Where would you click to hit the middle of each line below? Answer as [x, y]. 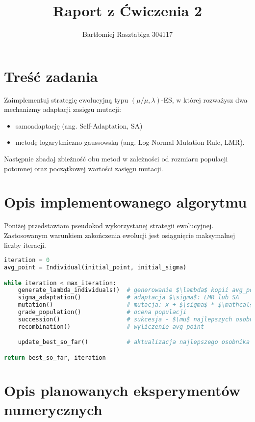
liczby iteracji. [25, 245]
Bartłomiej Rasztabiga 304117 [127, 34]
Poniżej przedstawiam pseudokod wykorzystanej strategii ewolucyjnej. [109, 225]
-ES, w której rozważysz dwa [204, 99]
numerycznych [53, 409]
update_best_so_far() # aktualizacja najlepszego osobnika [134, 342]
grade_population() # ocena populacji [102, 312]
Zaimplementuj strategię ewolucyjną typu [66, 99]
